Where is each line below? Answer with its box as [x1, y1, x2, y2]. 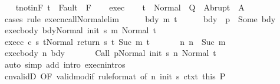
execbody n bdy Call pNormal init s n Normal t [4, 47, 216, 59]
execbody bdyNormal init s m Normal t [4, 24, 156, 36]
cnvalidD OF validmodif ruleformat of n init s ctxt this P [4, 69, 226, 82]
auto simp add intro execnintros [4, 58, 126, 70]
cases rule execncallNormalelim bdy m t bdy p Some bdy [4, 12, 276, 24]
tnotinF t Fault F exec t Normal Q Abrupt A [15, 1, 245, 13]
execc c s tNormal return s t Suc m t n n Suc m [4, 35, 226, 47]
